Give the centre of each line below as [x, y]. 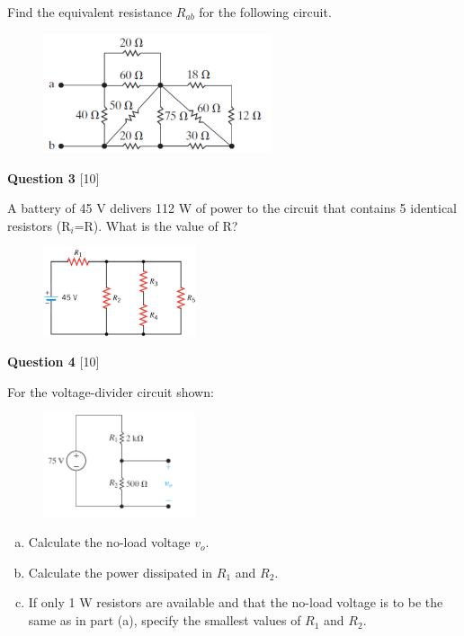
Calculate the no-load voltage [109, 542]
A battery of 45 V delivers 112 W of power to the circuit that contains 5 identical [232, 208]
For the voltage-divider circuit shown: [111, 391]
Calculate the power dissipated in [120, 572]
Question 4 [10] [54, 362]
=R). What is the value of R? [156, 225]
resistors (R [39, 225]
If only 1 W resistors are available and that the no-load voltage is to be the [236, 602]
